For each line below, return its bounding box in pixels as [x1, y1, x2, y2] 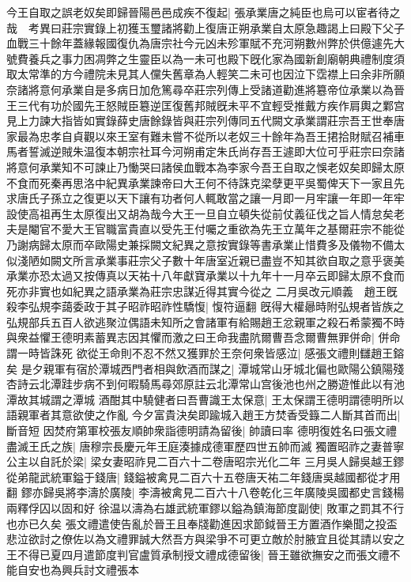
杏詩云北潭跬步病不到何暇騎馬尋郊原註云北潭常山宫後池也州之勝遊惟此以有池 [6, 376, 405, 392]
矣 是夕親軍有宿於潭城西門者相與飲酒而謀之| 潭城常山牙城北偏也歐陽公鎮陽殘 [6, 360, 405, 376]
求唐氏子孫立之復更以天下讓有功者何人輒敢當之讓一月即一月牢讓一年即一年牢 [6, 190, 405, 206]
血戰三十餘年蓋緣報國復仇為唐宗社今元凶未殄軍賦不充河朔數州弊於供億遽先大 [6, 35, 405, 51]
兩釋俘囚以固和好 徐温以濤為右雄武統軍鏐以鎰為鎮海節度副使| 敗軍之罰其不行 [6, 500, 405, 516]
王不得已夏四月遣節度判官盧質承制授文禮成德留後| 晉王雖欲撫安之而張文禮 [6, 546, 390, 562]
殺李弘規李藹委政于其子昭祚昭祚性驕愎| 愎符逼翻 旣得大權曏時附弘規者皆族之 [6, 298, 405, 315]
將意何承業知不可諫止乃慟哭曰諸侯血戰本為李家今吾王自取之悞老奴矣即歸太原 [6, 158, 405, 175]
